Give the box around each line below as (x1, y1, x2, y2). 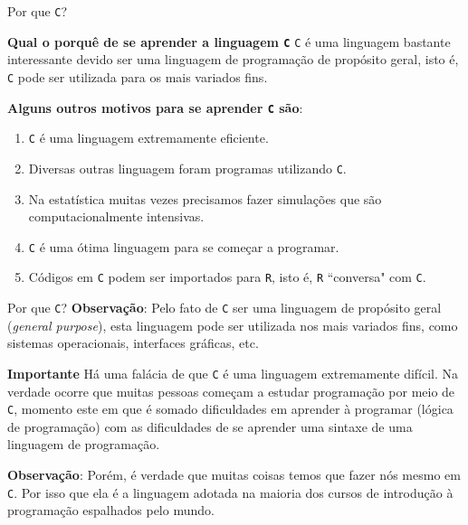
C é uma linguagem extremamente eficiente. (28, 128, 269, 147)
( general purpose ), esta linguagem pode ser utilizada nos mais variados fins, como (7, 315, 458, 334)
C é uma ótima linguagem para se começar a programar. (28, 237, 339, 256)
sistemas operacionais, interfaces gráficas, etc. (7, 333, 259, 352)
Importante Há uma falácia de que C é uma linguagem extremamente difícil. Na (7, 363, 459, 382)
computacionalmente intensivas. (28, 207, 205, 226)
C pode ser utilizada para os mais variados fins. (7, 67, 268, 86)
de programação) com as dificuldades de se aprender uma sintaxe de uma (7, 417, 413, 436)
